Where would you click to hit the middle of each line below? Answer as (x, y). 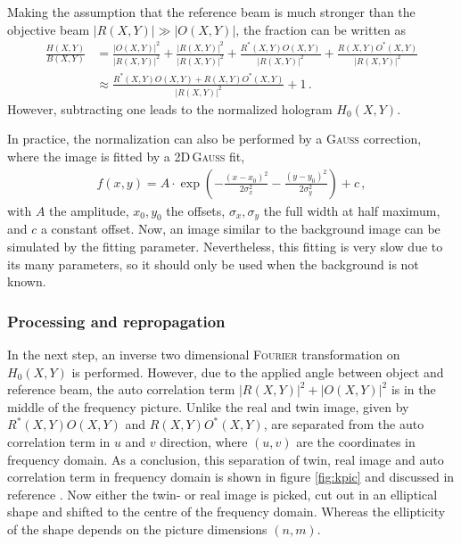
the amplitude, (89, 210)
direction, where (204, 442)
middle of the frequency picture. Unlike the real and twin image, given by (208, 406)
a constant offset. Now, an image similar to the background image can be (240, 229)
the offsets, (196, 210)
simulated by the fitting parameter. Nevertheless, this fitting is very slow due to (225, 247)
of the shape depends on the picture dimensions (137, 529)
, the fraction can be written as (321, 29)
